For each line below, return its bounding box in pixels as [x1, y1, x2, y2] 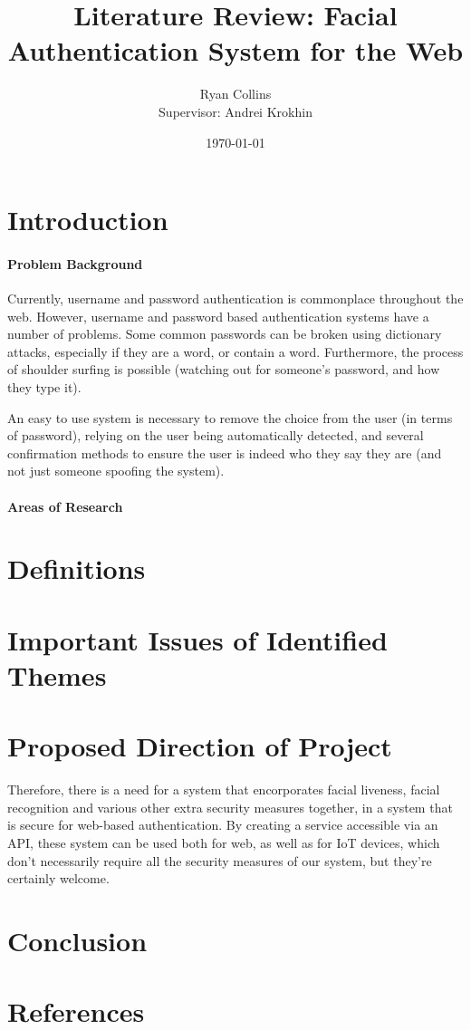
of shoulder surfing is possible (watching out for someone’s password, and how [7, 360, 440, 379]
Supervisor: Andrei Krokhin [159, 101, 312, 120]
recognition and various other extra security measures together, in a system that [7, 797, 453, 816]
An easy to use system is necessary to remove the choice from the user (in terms [7, 408, 453, 427]
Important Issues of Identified [7, 621, 388, 658]
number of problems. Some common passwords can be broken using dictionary [7, 324, 442, 343]
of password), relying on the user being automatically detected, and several [7, 426, 424, 445]
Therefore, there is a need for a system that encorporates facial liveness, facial [7, 780, 440, 799]
